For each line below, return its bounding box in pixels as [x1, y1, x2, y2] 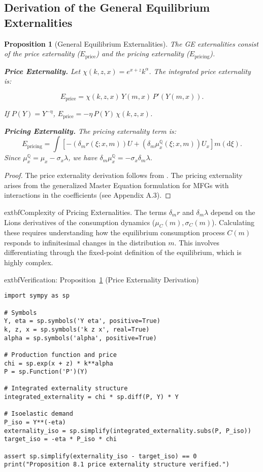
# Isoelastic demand [4, 410, 74, 418]
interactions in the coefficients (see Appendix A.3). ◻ [4, 190, 171, 200]
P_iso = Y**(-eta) [4, 419, 66, 426]
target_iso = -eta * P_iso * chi [4, 435, 117, 443]
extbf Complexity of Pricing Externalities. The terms [4, 206, 167, 217]
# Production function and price [4, 351, 117, 358]
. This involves [174, 237, 220, 247]
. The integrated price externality [149, 65, 251, 76]
